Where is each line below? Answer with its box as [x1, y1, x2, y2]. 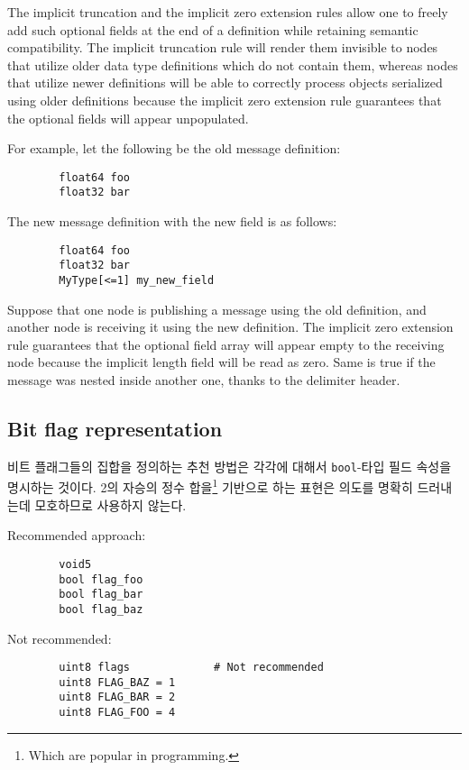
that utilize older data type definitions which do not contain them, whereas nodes [7, 55, 458, 74]
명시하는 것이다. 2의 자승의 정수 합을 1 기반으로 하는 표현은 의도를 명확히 [7, 475, 413, 497]
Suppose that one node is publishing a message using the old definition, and [7, 299, 427, 318]
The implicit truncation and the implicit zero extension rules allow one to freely [7, 3, 448, 21]
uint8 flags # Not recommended [59, 661, 324, 674]
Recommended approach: [7, 526, 146, 545]
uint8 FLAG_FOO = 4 [59, 706, 176, 720]
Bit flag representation [7, 414, 223, 442]
